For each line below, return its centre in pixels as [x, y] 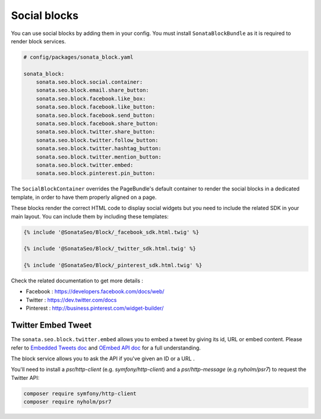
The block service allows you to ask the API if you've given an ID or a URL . [103, 358]
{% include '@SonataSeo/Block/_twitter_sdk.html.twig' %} [110, 249]
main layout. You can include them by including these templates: [90, 216]
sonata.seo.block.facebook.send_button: [96, 115]
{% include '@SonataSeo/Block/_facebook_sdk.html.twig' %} [111, 232]
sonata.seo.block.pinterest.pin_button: [96, 173]
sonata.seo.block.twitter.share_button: [96, 132]
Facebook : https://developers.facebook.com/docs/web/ [95, 291]
